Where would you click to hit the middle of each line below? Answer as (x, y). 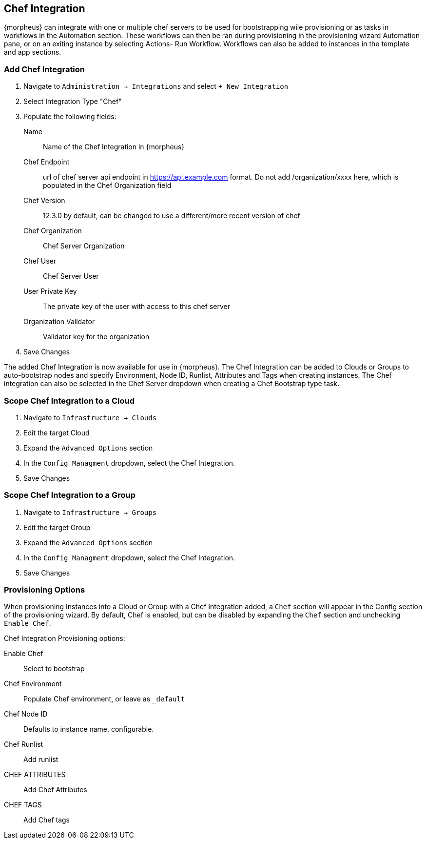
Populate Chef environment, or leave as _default (104, 699)
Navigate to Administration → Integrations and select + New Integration (156, 86)
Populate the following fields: (70, 117)
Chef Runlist (24, 744)
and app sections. (33, 52)
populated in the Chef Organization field (107, 185)
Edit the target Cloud (57, 432)
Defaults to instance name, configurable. (89, 729)
